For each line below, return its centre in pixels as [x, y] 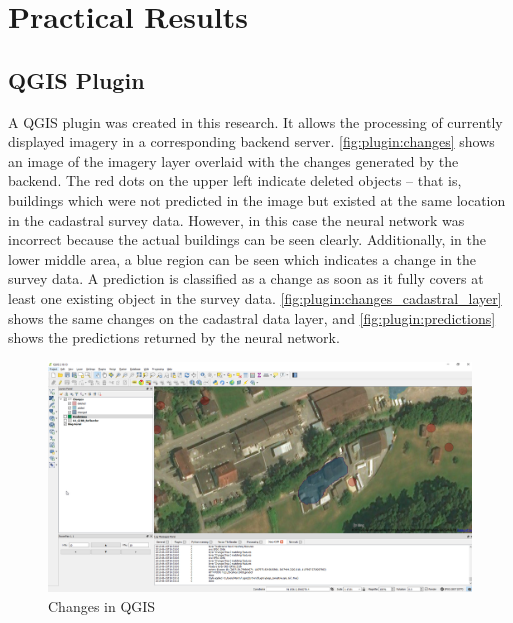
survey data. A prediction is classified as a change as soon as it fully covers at [246, 278]
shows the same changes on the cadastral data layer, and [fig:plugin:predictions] [252, 317]
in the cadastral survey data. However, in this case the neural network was [236, 219]
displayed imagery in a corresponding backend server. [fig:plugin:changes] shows [251, 141]
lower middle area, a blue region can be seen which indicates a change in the [242, 258]
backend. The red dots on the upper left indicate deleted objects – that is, [235, 180]
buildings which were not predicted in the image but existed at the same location [257, 199]
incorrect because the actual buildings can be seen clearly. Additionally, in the [247, 239]
